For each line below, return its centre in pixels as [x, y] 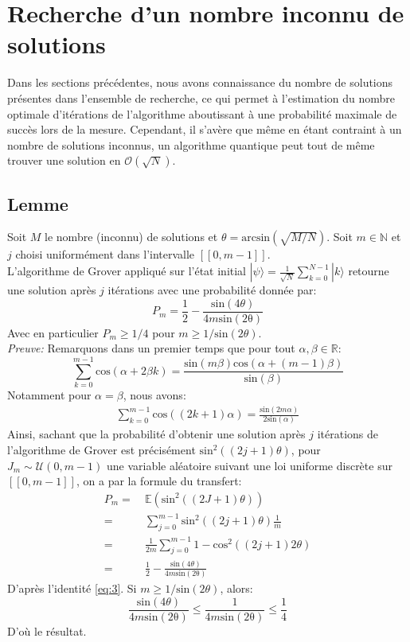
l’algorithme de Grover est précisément [102, 450]
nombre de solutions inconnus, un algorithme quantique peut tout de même [191, 144]
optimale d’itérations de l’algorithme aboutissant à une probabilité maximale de [202, 113]
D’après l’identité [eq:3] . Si [72, 588]
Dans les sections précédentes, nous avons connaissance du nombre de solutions [200, 82]
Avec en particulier [53, 332]
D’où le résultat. [47, 630]
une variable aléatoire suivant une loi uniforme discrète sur [249, 465]
